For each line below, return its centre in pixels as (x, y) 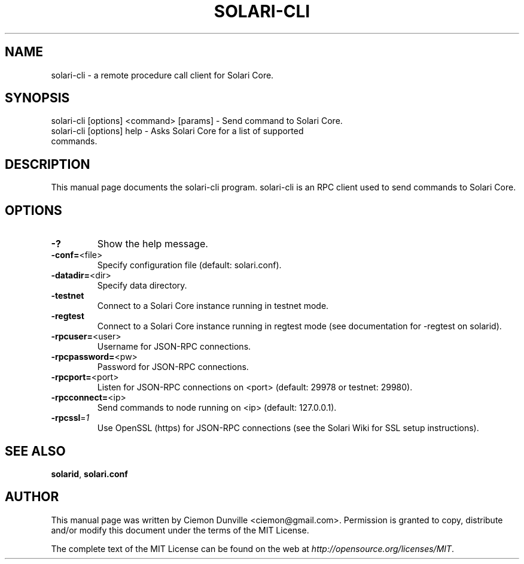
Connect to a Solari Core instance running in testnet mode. (213, 306)
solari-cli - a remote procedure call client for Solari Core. (162, 75)
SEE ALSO (35, 451)
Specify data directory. (142, 286)
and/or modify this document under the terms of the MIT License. (180, 530)
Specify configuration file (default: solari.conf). (189, 265)
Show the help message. (153, 244)
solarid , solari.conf (89, 474)
